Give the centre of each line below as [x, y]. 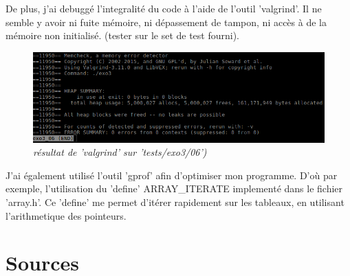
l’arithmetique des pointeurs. [66, 215]
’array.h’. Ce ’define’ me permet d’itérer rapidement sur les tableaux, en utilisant [175, 202]
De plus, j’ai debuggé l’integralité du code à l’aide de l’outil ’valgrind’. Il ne [164, 8]
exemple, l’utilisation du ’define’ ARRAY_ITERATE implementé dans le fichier [174, 188]
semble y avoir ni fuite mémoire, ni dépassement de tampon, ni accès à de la [166, 22]
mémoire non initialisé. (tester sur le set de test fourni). [123, 35]
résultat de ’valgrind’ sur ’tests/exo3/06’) [120, 152]
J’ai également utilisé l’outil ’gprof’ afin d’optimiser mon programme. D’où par [172, 175]
